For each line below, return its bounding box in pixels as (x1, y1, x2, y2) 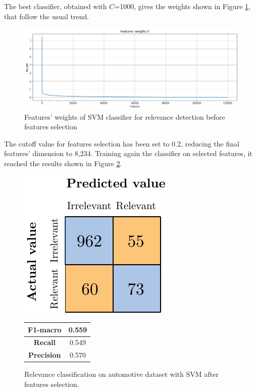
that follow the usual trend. (4, 11, 89, 21)
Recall (33, 337, 56, 348)
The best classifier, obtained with (4, 1, 107, 11)
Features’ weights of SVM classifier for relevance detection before (24, 111, 225, 122)
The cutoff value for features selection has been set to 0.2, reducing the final (4, 138, 239, 149)
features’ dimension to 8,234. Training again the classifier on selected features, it (4, 148, 252, 159)
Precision (28, 350, 61, 360)
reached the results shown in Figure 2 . (4, 158, 122, 168)
